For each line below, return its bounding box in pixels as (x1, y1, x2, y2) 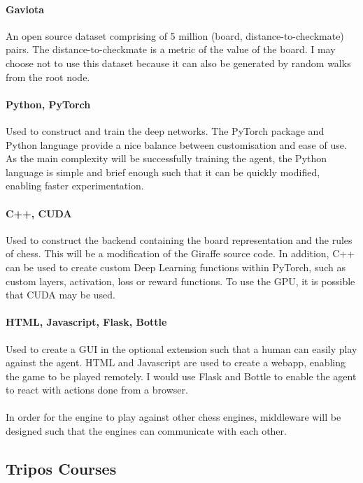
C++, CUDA (6, 206, 72, 220)
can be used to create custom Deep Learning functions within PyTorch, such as (6, 259, 346, 274)
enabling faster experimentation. (6, 178, 144, 193)
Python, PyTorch (6, 96, 91, 111)
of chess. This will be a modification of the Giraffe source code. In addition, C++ (6, 246, 355, 261)
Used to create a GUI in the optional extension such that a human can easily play (6, 341, 357, 356)
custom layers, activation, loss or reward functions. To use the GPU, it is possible (6, 273, 355, 288)
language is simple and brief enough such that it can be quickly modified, (6, 164, 320, 179)
